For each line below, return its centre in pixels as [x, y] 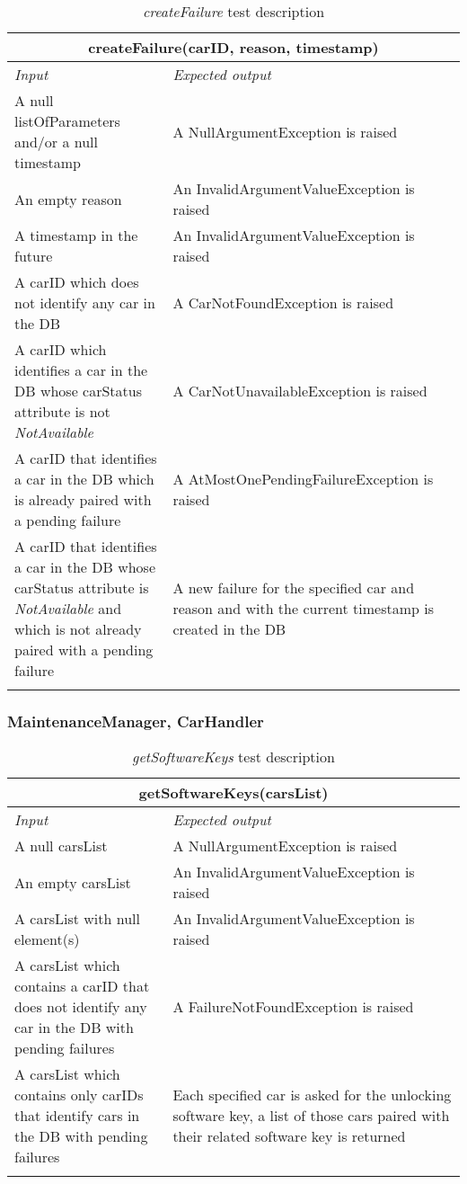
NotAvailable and [68, 608]
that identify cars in [77, 1116]
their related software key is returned [289, 1136]
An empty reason [68, 199]
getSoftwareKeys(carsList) [233, 793]
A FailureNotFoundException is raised [293, 1007]
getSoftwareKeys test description [233, 757]
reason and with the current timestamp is [303, 608]
